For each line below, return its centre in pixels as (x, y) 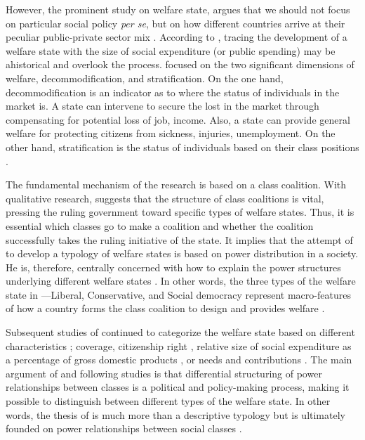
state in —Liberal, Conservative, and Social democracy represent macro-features (178, 294)
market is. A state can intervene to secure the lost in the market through (162, 106)
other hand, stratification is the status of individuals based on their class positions (182, 147)
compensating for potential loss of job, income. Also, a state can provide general (178, 119)
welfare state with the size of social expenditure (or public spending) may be (171, 50)
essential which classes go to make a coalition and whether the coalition (160, 225)
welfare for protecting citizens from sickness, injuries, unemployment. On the (171, 133)
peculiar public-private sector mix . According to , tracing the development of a (177, 37)
